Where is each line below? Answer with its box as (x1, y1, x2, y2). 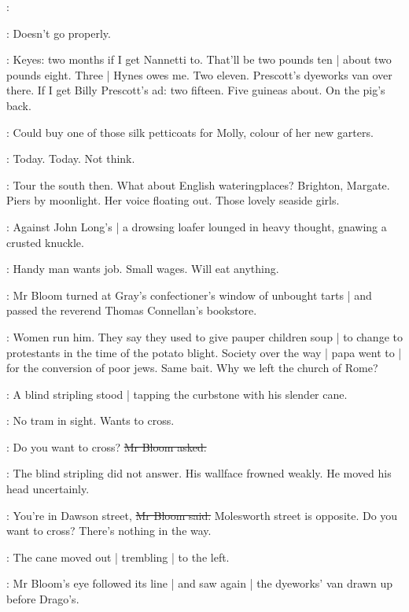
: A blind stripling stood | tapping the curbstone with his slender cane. (6, 385, 348, 402)
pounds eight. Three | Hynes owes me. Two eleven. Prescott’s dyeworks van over (6, 66, 392, 83)
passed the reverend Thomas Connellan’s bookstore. (6, 302, 257, 319)
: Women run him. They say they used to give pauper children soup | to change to (6, 328, 403, 345)
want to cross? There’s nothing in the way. (6, 522, 212, 539)
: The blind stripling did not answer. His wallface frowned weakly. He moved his (6, 465, 392, 481)
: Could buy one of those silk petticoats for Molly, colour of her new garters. (6, 124, 374, 140)
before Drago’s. (6, 591, 79, 607)
